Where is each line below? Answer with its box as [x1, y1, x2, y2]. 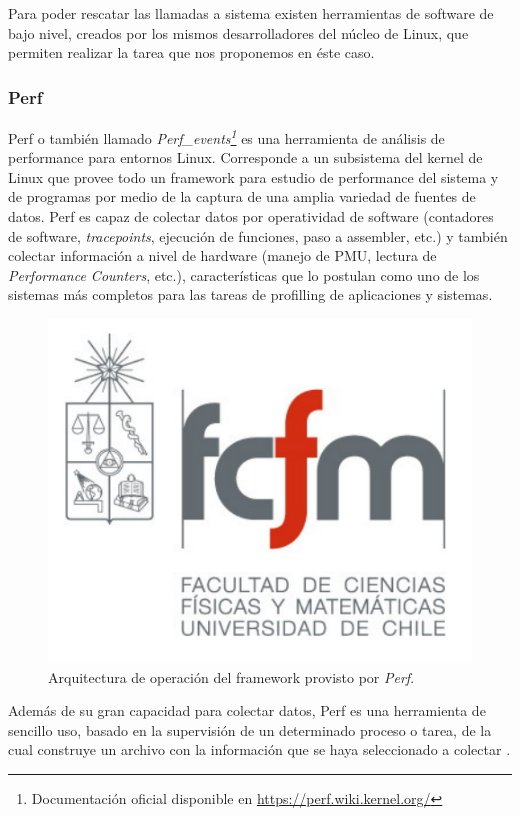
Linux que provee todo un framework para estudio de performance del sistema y [8, 166, 499, 187]
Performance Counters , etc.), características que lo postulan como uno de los [8, 264, 480, 285]
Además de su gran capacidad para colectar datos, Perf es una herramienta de [8, 700, 486, 721]
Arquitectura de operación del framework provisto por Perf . [48, 666, 415, 687]
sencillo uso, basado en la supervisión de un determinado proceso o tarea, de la [8, 719, 492, 740]
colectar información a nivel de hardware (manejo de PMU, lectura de [8, 245, 437, 266]
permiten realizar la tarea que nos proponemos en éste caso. [8, 42, 375, 63]
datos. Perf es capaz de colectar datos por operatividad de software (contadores [8, 206, 494, 227]
